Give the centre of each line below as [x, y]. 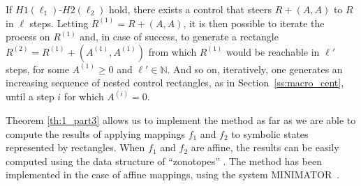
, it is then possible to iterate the [254, 23]
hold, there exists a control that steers [191, 9]
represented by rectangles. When [75, 147]
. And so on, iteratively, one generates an [255, 69]
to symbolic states [270, 133]
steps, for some [37, 69]
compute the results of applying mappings [95, 133]
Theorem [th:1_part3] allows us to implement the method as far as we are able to [181, 120]
